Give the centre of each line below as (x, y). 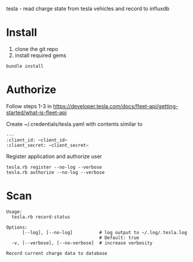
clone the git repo (36, 49)
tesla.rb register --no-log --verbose (54, 167)
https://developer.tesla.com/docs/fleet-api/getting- (116, 106)
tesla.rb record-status (41, 217)
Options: (17, 227)
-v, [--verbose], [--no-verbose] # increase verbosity (82, 243)
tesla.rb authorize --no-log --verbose (56, 172)
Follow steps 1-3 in (29, 106)
